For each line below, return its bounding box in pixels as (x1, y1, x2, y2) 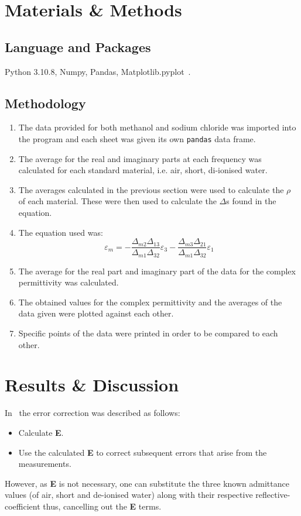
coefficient (5, 500, 40, 512)
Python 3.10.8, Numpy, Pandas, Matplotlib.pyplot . (5, 65, 191, 77)
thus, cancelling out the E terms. (43, 500, 162, 512)
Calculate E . (18, 426, 64, 438)
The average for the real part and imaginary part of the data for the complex (18, 264, 296, 277)
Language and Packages (5, 37, 151, 56)
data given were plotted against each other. (18, 307, 174, 319)
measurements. (18, 457, 71, 470)
